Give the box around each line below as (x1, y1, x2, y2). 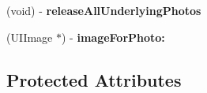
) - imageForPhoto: (62, 28, 165, 45)
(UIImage (6, 28, 53, 45)
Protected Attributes (6, 67, 182, 91)
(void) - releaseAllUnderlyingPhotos (6, 2, 201, 18)
